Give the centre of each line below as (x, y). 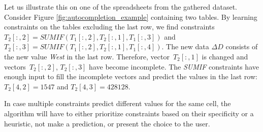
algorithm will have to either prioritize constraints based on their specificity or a (129, 113)
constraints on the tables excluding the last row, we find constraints (109, 27)
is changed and (225, 56)
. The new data (185, 46)
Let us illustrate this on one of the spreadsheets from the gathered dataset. (121, 7)
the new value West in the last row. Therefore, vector (87, 56)
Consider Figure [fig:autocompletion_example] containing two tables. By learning (131, 16)
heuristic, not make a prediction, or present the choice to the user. (107, 123)
